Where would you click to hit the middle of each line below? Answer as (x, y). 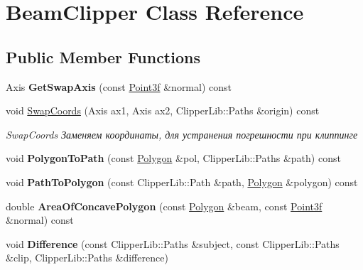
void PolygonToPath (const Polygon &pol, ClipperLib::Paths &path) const (173, 158)
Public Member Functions (103, 56)
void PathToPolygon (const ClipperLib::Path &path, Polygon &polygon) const (182, 182)
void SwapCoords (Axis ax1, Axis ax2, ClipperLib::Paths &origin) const (163, 110)
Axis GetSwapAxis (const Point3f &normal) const (119, 86)
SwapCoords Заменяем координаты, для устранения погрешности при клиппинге (182, 134)
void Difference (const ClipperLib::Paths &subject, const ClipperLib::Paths (173, 243)
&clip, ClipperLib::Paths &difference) (87, 258)
